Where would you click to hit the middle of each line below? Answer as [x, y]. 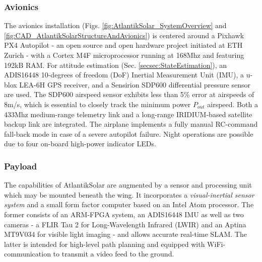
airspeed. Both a [233, 104]
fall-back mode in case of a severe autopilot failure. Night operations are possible [129, 134]
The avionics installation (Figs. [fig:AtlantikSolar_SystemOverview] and [115, 25]
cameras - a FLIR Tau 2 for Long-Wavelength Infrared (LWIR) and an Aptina [125, 224]
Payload [21, 166]
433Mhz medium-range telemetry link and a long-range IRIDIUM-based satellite [128, 114]
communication [27, 254]
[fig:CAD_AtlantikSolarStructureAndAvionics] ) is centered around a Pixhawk [124, 35]
